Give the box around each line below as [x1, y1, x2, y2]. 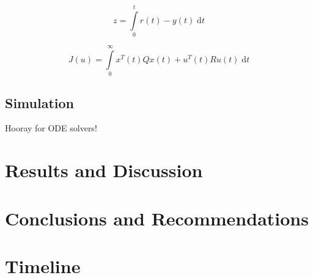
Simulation [5, 93, 75, 112]
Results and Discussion [5, 158, 203, 183]
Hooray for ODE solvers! [5, 122, 97, 134]
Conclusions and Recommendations [5, 205, 309, 230]
